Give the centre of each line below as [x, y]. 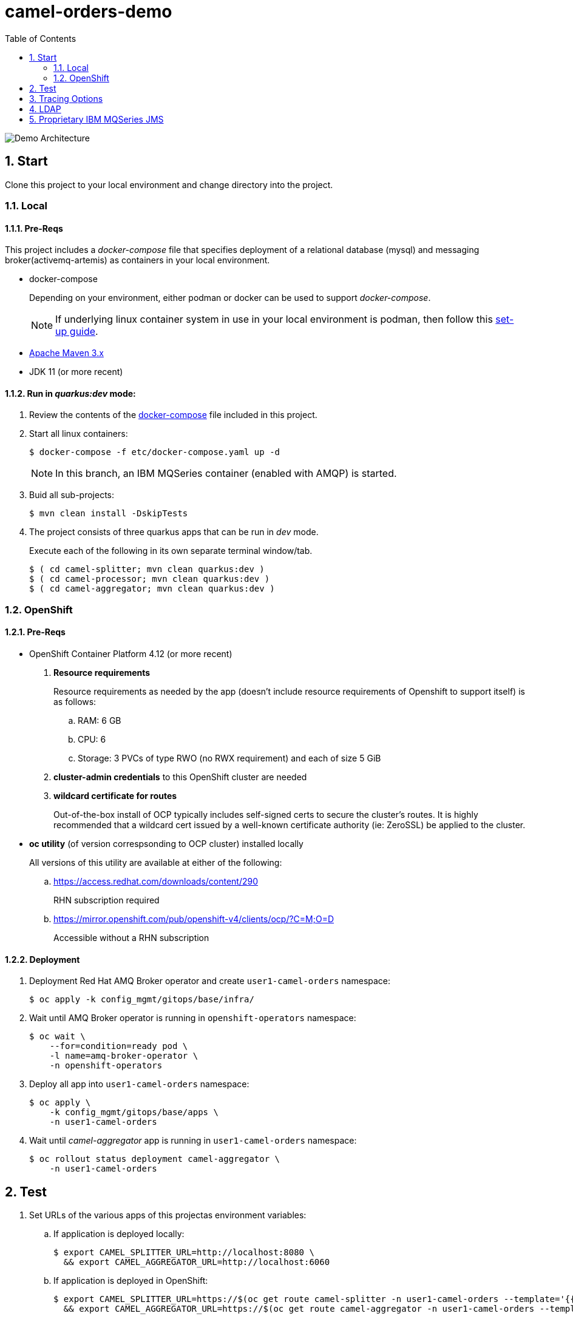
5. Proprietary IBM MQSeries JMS [97, 119]
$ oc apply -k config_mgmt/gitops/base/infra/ [142, 1000]
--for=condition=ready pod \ [119, 1046]
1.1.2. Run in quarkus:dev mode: [70, 393]
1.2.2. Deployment [42, 959]
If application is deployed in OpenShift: [131, 1281]
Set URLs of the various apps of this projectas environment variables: [168, 1215]
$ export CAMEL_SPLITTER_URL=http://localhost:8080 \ [184, 1253]
